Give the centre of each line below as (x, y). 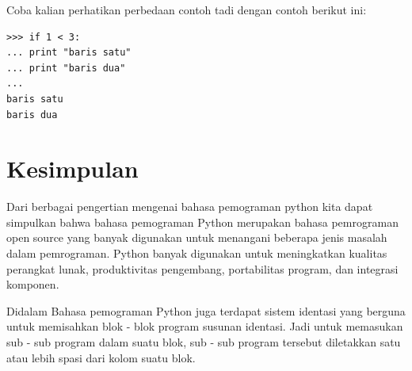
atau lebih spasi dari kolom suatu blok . (101, 357)
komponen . (33, 284)
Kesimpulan (72, 168)
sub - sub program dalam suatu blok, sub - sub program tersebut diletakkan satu (204, 342)
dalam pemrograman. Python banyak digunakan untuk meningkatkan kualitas (197, 253)
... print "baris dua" (66, 68)
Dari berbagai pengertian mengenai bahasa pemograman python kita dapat (190, 207)
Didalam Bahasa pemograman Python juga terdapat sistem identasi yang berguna (206, 310)
